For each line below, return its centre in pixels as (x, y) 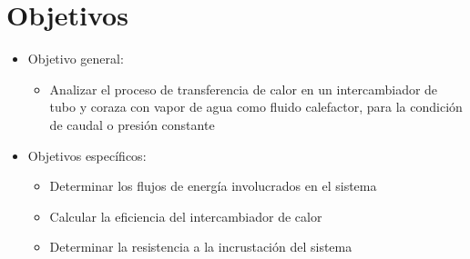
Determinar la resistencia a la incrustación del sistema (201, 247)
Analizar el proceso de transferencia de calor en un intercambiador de (244, 89)
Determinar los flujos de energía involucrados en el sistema (213, 186)
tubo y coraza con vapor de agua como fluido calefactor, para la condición (256, 107)
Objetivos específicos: (87, 155)
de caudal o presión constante (132, 124)
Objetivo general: (76, 59)
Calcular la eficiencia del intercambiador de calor (186, 216)
